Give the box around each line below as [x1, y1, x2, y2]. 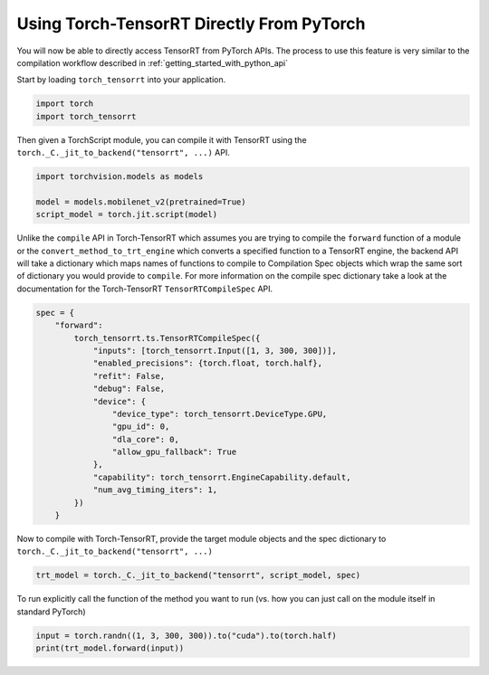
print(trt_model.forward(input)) [35, 643, 185, 653]
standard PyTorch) [16, 606, 86, 617]
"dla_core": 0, [111, 434, 180, 444]
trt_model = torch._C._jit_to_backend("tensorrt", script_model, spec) [35, 570, 361, 581]
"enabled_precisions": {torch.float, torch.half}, [92, 358, 323, 368]
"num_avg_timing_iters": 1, [92, 485, 217, 495]
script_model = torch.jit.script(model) [35, 209, 217, 220]
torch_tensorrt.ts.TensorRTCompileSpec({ [73, 333, 261, 343]
